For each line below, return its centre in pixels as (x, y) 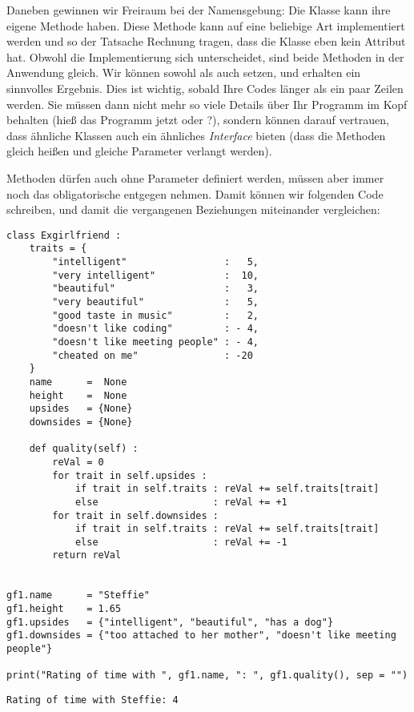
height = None (78, 395)
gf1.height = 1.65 (64, 609)
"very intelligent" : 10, (155, 275)
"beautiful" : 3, (155, 289)
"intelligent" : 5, (155, 262)
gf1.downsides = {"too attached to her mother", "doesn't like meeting (201, 636)
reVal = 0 (78, 462)
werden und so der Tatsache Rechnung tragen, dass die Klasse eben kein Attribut (206, 41)
